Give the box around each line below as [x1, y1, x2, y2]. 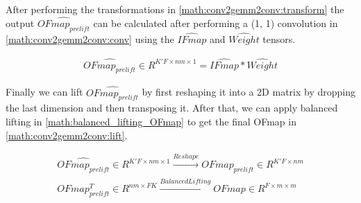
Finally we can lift [6, 85, 83, 99]
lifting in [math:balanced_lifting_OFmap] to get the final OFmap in [6, 114, 296, 129]
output [6, 15, 35, 30]
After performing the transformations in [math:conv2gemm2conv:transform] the [6, 2, 344, 16]
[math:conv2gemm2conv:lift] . [6, 127, 128, 142]
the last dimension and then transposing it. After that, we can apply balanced [6, 100, 338, 115]
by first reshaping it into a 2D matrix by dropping [142, 85, 355, 99]
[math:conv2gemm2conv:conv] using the [6, 31, 174, 46]
